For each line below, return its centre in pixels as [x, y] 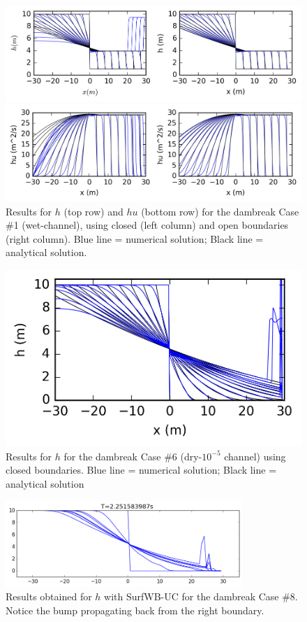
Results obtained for [49, 596]
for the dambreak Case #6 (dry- [133, 456]
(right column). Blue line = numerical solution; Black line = [135, 238]
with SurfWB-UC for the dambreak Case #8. [201, 596]
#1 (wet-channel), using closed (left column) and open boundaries [147, 225]
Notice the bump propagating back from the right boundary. [135, 610]
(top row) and [93, 211]
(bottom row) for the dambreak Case [220, 211]
